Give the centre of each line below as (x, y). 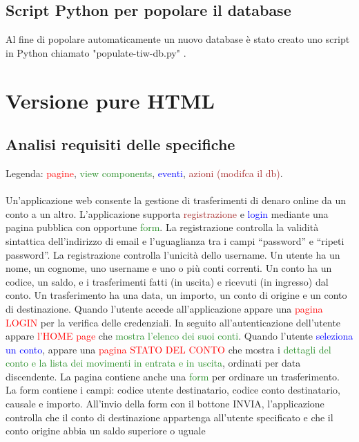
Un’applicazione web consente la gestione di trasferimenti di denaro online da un (176, 200)
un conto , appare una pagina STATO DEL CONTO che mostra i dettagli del (168, 349)
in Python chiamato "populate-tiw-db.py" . (96, 52)
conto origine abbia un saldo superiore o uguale (106, 431)
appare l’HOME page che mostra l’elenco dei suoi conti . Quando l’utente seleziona (179, 336)
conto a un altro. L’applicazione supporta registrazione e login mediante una (167, 213)
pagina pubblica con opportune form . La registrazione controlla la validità (162, 227)
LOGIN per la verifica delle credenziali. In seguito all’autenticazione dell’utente (173, 322)
